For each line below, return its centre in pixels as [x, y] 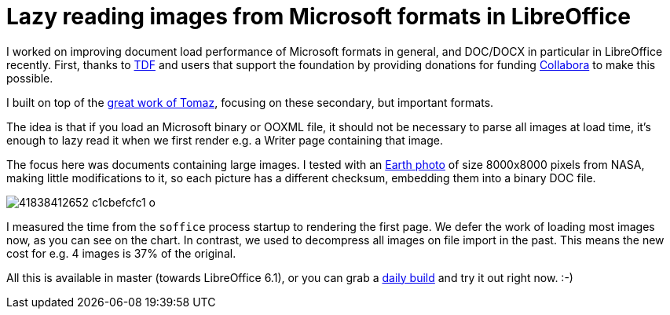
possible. [30, 78]
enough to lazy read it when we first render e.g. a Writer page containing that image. [225, 140]
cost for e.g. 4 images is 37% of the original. [121, 253]
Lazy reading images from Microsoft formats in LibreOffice [319, 16]
